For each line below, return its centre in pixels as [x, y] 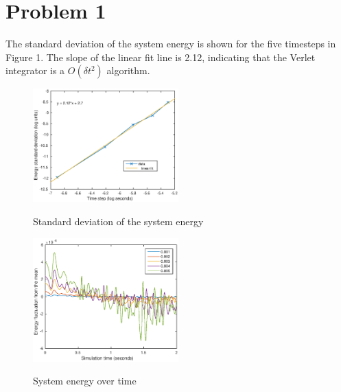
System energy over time [85, 381]
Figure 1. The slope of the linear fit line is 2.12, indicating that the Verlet [161, 57]
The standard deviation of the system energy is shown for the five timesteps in [171, 44]
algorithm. [128, 70]
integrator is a [35, 70]
